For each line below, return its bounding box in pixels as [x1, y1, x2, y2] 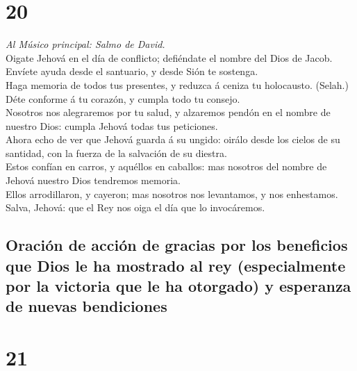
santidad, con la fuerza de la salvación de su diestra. [6, 145, 227, 160]
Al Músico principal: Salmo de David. [6, 37, 165, 51]
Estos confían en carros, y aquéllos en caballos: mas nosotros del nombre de [6, 159, 327, 174]
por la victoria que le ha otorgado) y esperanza [6, 275, 351, 297]
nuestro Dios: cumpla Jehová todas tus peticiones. [6, 118, 218, 133]
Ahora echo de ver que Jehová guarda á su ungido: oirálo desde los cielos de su [6, 132, 340, 147]
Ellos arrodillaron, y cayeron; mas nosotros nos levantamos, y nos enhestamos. [6, 186, 338, 201]
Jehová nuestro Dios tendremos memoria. [6, 173, 181, 188]
